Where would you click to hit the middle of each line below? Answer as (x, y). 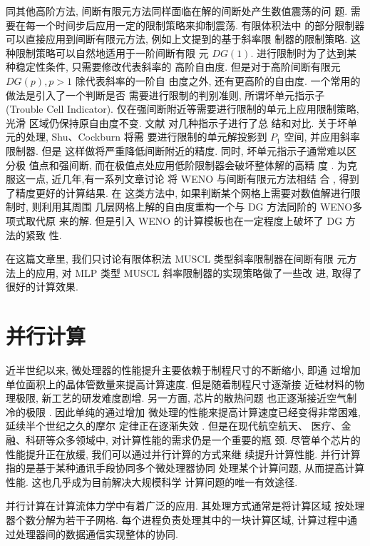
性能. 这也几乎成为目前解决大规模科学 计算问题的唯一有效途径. (152, 481)
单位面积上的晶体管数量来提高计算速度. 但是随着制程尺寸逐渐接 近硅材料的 (180, 384)
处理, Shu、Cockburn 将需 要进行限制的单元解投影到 (146, 137)
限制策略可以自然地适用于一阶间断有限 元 (112, 52)
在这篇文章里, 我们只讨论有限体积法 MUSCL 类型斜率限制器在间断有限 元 (176, 259)
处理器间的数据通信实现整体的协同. (97, 534)
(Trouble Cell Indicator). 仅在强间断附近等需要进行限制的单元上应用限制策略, (183, 109)
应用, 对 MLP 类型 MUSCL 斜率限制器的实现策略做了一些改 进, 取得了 (199, 272)
